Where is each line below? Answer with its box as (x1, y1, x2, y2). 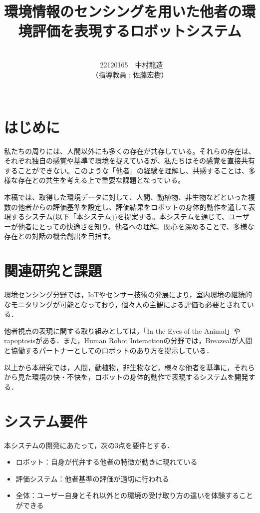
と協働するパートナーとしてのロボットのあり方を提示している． (4, 345, 214, 356)
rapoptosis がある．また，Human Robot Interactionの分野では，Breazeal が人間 (4, 335, 253, 346)
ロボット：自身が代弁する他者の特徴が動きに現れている (15, 457, 198, 467)
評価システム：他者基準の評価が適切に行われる (15, 473, 169, 484)
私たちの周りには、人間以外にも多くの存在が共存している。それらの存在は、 (4, 145, 256, 156)
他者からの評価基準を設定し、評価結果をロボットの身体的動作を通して (17, 201, 249, 212)
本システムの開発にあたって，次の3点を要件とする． (4, 440, 174, 450)
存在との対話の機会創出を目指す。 (4, 231, 115, 241)
